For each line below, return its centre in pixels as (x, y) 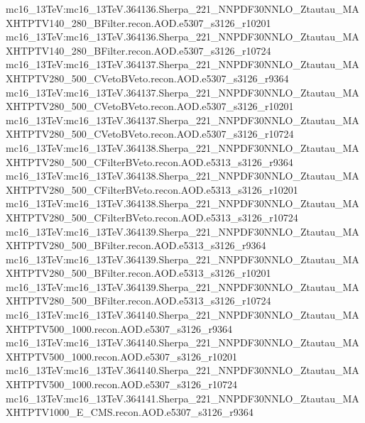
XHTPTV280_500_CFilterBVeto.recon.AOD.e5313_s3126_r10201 (152, 189)
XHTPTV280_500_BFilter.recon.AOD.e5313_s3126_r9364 (136, 245)
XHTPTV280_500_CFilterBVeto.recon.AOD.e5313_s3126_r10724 (152, 217)
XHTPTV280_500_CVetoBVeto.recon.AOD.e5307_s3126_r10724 (150, 134)
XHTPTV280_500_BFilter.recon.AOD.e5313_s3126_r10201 (138, 273)
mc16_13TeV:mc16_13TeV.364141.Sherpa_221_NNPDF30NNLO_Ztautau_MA (182, 398)
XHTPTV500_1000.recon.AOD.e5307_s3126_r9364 (119, 328)
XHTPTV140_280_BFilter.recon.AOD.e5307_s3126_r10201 (138, 22)
